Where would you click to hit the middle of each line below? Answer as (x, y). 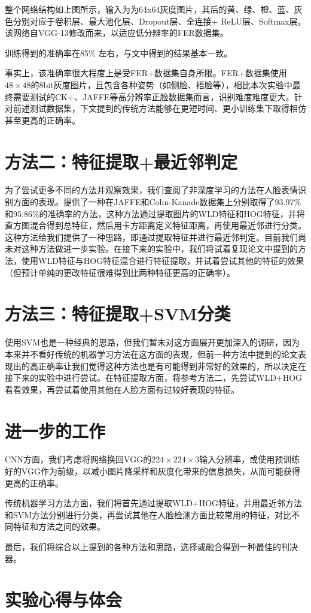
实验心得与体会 (64, 600)
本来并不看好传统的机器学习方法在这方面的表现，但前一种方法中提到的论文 (151, 354)
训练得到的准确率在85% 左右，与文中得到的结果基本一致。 (119, 52)
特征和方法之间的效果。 (59, 526)
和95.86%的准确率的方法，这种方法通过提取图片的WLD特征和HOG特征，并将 (155, 213)
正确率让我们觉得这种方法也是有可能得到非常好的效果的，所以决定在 (172, 366)
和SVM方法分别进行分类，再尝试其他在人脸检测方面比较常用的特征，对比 (148, 514)
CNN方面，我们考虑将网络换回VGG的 (78, 459)
